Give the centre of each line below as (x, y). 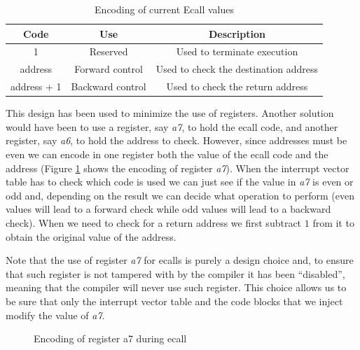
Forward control (109, 69)
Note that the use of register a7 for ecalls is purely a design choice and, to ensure (180, 260)
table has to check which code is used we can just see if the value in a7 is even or (180, 182)
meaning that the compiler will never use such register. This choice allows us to (176, 287)
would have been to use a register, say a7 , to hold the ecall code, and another (172, 126)
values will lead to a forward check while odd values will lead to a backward (168, 209)
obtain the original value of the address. (91, 236)
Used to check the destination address (237, 69)
